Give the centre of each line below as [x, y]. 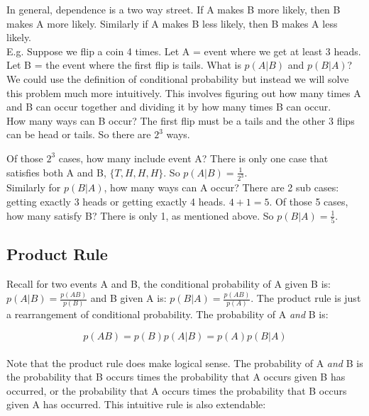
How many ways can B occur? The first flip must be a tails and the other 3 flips [181, 120]
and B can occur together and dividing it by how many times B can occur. [169, 107]
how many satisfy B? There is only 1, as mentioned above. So [140, 215]
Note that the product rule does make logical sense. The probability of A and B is [185, 362]
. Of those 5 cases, [309, 201]
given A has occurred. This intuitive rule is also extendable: [136, 404]
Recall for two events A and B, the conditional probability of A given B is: [169, 284]
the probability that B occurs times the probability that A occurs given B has [176, 377]
